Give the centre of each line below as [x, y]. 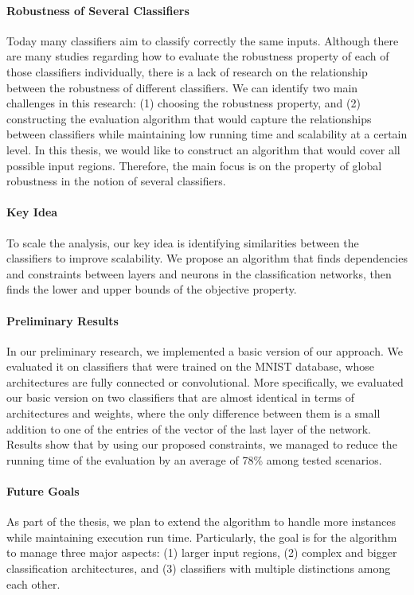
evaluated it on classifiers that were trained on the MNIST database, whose [191, 366]
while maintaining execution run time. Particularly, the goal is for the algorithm [202, 537]
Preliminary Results [62, 320]
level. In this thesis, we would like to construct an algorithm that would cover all [203, 149]
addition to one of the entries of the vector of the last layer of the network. [189, 428]
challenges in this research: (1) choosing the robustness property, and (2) [184, 103]
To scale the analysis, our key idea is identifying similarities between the [183, 242]
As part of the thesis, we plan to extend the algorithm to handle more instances [201, 521]
